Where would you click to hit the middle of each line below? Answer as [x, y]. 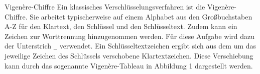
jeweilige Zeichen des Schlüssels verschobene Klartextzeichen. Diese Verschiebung [129, 56]
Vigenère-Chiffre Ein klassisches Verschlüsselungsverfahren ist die [105, 6]
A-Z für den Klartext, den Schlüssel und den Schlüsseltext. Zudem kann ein [121, 26]
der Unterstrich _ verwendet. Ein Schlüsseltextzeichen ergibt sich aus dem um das [131, 46]
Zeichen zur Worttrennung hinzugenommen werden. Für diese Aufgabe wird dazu [130, 36]
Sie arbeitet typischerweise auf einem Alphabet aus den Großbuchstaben [141, 16]
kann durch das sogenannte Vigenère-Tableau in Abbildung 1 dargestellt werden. [129, 65]
